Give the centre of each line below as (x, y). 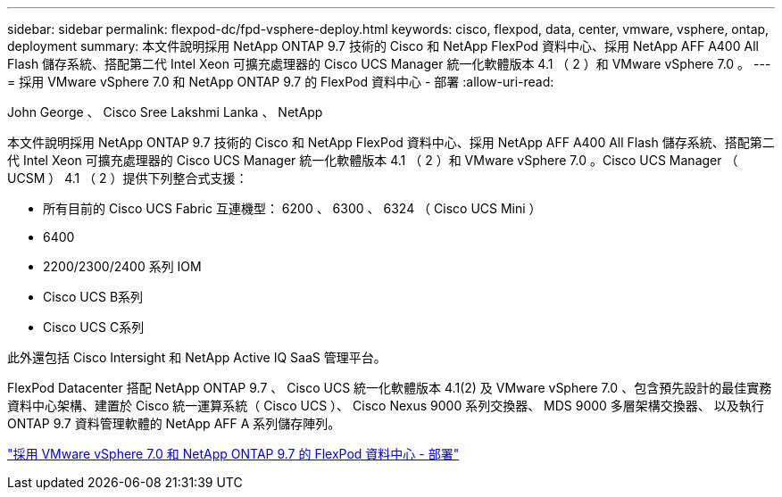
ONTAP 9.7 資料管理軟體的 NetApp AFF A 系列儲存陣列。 (174, 423)
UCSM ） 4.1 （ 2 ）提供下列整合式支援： (128, 178)
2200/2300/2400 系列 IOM (122, 266)
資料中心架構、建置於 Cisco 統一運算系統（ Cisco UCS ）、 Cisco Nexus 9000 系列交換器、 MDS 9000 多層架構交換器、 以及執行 (386, 406)
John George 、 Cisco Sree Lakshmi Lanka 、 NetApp (165, 112)
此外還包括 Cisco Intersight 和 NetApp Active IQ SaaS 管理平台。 (197, 357)
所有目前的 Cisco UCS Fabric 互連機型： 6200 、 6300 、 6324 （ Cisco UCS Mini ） (292, 208)
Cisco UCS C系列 (94, 327)
